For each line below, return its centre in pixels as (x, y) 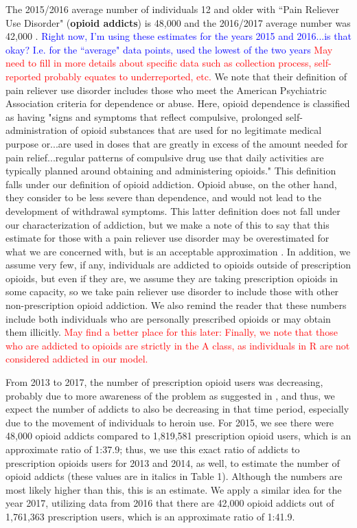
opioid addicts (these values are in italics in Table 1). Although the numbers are (174, 476)
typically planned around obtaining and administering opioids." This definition (171, 171)
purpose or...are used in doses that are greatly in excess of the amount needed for (177, 143)
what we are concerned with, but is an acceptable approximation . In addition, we (178, 251)
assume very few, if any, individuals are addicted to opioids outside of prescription (178, 265)
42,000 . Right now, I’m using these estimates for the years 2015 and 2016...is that (178, 36)
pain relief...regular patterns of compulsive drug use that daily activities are (165, 157)
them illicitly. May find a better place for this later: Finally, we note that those (172, 332)
